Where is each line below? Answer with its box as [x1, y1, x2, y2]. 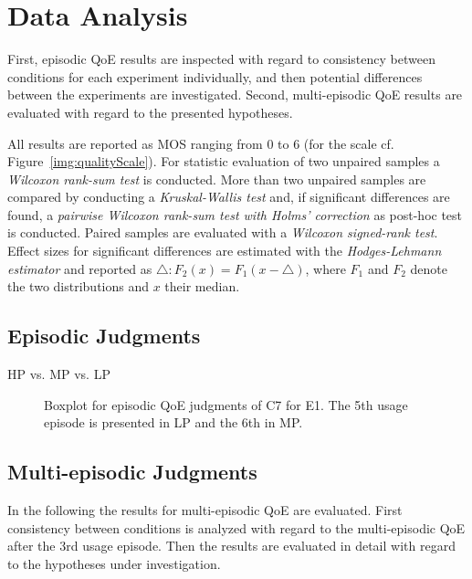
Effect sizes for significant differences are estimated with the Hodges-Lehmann [7, 241, 442, 260]
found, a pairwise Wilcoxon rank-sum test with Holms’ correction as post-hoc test [7, 205, 463, 224]
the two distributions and [7, 277, 149, 296]
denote [410, 258, 447, 278]
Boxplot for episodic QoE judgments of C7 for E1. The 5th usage [44, 395, 408, 414]
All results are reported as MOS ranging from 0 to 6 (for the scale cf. [7, 133, 394, 153]
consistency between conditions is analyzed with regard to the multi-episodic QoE [7, 518, 466, 537]
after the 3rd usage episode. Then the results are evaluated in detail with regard [7, 536, 456, 555]
